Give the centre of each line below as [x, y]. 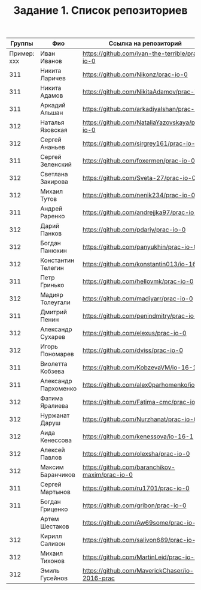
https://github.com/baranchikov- [129, 467]
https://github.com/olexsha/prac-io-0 [136, 454]
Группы [22, 44]
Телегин [52, 268]
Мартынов [55, 492]
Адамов [51, 95]
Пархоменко [58, 389]
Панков [51, 233]
